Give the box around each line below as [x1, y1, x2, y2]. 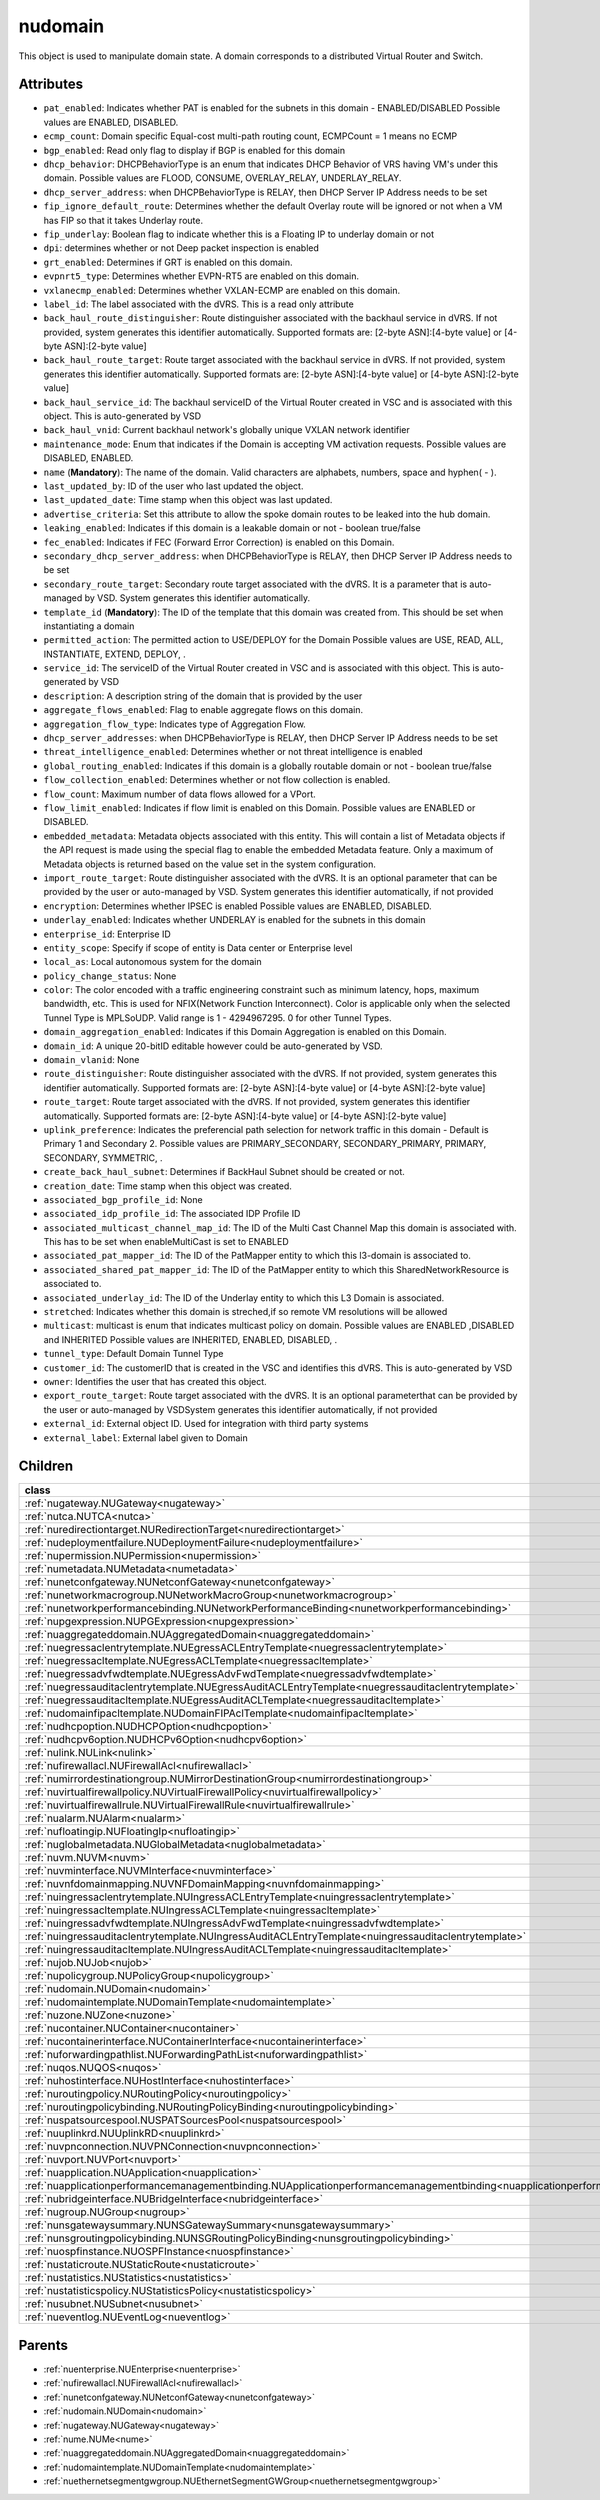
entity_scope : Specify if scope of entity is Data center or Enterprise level [43, 941, 353, 954]
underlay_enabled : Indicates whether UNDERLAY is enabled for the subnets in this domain [43, 914, 426, 926]
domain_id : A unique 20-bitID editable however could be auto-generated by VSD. [43, 1040, 384, 1052]
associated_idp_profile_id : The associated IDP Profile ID [43, 1208, 301, 1220]
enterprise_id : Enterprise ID [43, 928, 172, 940]
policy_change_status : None [43, 970, 177, 982]
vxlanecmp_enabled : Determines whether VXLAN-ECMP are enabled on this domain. [43, 284, 401, 296]
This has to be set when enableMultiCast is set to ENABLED [43, 1236, 289, 1248]
